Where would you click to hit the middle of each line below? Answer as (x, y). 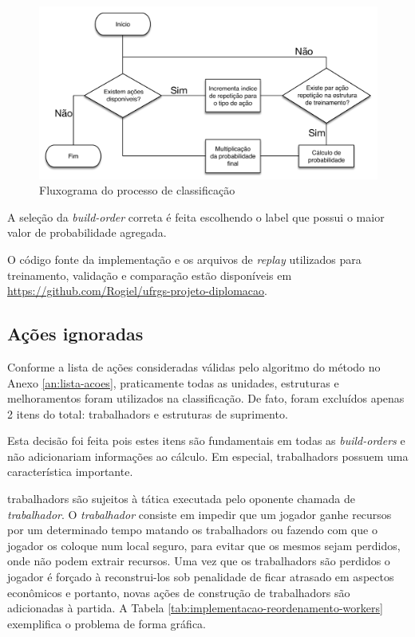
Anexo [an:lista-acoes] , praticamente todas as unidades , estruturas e (173, 382)
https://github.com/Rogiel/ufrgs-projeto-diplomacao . (137, 291)
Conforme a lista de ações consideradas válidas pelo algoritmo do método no (194, 366)
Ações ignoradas (75, 334)
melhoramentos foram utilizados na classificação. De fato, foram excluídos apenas (206, 398)
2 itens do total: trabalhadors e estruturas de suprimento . (148, 413)
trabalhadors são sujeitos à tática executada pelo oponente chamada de (181, 499)
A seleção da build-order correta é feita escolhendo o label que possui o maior (196, 216)
